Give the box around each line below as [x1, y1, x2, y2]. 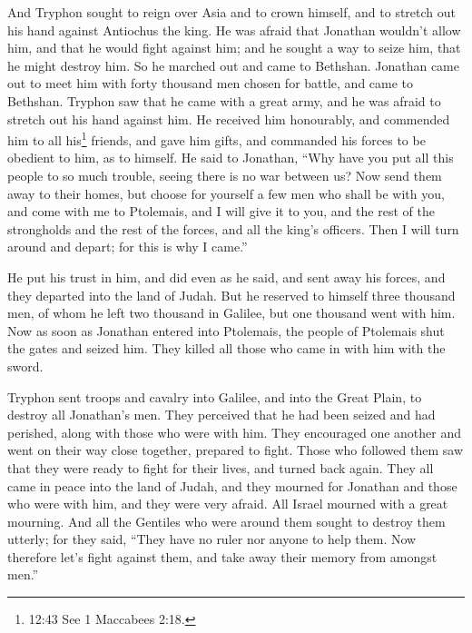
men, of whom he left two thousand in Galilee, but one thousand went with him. [7, 303, 456, 322]
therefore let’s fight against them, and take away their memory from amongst [7, 547, 438, 566]
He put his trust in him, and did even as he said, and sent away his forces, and [7, 267, 446, 286]
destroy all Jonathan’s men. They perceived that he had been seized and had [7, 405, 436, 424]
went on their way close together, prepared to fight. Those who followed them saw [7, 440, 463, 460]
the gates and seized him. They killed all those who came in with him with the [7, 339, 446, 358]
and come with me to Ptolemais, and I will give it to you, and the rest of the [7, 202, 435, 221]
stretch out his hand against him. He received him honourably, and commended [7, 109, 450, 128]
